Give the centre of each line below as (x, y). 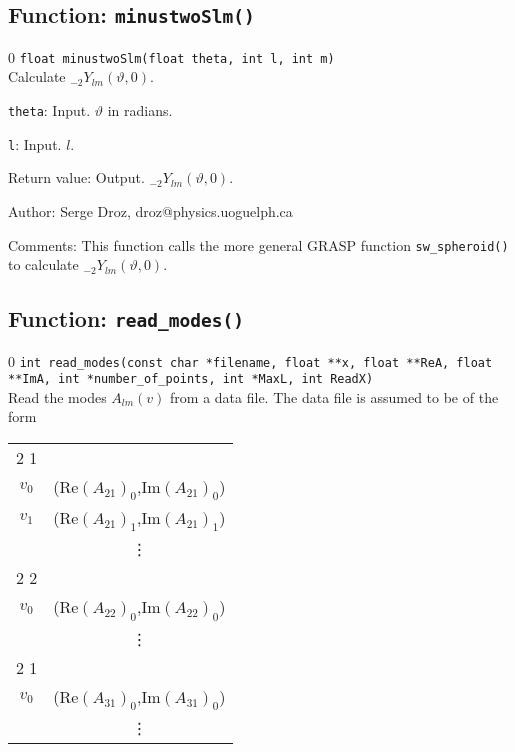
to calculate (43, 264)
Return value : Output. (76, 177)
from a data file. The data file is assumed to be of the (334, 396)
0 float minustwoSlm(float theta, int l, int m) (171, 56)
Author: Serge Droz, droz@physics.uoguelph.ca (150, 210)
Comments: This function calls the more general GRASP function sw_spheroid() (258, 244)
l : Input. (35, 143)
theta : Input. (49, 110)
